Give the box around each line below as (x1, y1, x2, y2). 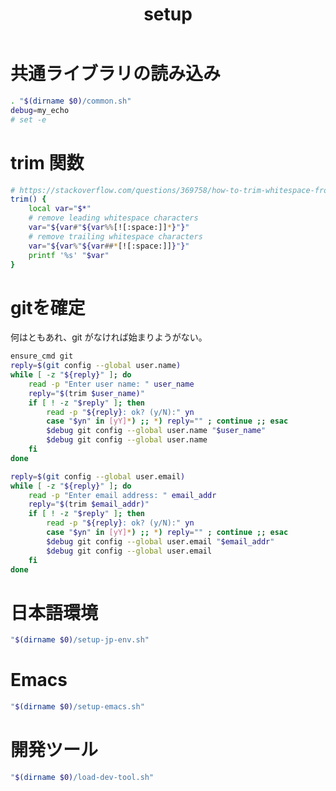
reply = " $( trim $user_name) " (28, 388, 145, 398)
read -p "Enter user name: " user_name (28, 379, 195, 389)
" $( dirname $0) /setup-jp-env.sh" (10, 635, 150, 645)
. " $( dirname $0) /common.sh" (10, 96, 132, 106)
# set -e (10, 114, 47, 125)
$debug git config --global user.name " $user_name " (46, 426, 267, 436)
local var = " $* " (28, 204, 92, 214)
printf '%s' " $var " (28, 250, 110, 260)
